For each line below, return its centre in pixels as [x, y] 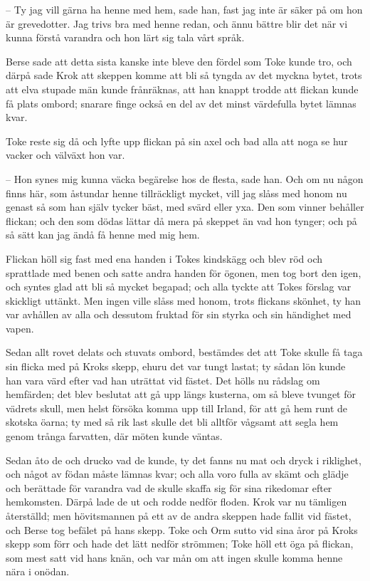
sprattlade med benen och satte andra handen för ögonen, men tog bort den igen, [184, 272]
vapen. [20, 328]
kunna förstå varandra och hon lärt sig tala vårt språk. [125, 37]
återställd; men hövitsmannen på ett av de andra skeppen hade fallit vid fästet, [179, 515]
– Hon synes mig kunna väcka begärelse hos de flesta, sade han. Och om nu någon [185, 178]
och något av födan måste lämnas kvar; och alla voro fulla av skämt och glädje [177, 474]
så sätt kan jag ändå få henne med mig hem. [103, 235]
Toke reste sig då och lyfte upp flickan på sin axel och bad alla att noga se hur [177, 141]
